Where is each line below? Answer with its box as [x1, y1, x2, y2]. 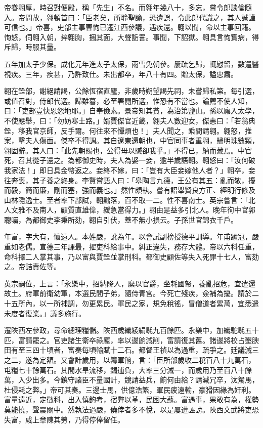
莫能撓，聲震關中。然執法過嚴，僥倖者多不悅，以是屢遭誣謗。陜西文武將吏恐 [4, 404, 259, 414]
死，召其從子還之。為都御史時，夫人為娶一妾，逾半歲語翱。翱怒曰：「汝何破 [4, 155, 255, 165]
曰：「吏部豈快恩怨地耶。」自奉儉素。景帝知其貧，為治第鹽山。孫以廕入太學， [4, 105, 259, 116]
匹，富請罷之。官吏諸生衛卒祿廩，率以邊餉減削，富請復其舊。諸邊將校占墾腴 [4, 334, 259, 345]
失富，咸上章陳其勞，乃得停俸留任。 [4, 414, 124, 424]
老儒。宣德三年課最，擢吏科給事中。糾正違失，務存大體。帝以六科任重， [18, 241, 259, 252]
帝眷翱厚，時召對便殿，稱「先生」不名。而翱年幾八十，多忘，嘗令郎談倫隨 [4, 2, 252, 12]
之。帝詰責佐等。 [4, 261, 61, 272]
